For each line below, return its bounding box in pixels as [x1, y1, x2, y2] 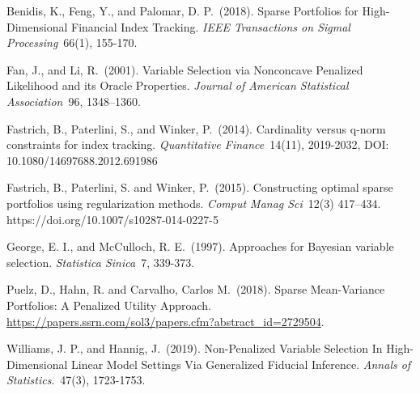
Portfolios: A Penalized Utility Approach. [6, 296, 211, 313]
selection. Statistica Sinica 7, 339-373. [6, 253, 195, 270]
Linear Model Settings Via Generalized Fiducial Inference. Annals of [70, 355, 411, 372]
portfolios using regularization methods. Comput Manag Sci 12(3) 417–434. [6, 194, 381, 211]
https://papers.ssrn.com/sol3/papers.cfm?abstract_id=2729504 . [6, 312, 325, 329]
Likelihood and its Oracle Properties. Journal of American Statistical [6, 77, 349, 94]
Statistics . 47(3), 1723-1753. [6, 371, 146, 388]
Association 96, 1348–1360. [6, 92, 141, 109]
